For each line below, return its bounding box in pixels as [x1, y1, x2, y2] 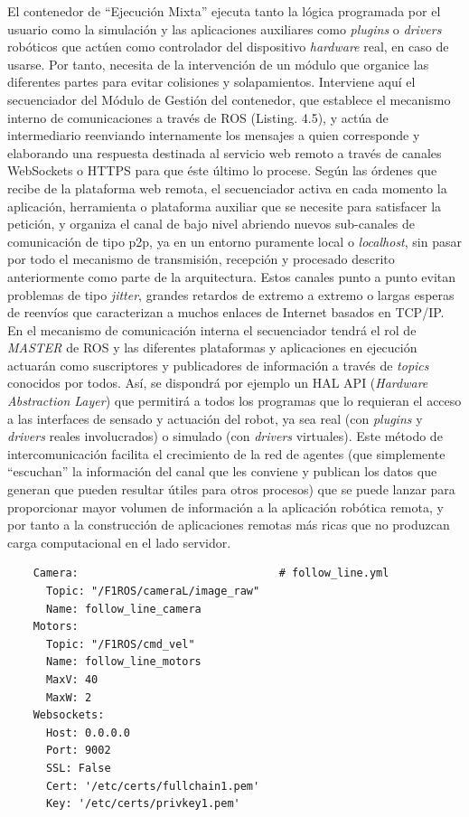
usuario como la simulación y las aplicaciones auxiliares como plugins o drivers [7, 19, 442, 38]
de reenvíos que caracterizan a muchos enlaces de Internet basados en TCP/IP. [7, 303, 445, 322]
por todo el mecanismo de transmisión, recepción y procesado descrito [7, 249, 395, 268]
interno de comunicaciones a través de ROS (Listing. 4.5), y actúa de [7, 108, 389, 127]
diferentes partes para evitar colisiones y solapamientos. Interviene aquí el [7, 72, 416, 91]
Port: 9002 [45, 744, 111, 757]
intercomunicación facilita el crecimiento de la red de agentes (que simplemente [7, 444, 446, 463]
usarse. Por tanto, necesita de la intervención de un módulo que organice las [7, 54, 429, 73]
